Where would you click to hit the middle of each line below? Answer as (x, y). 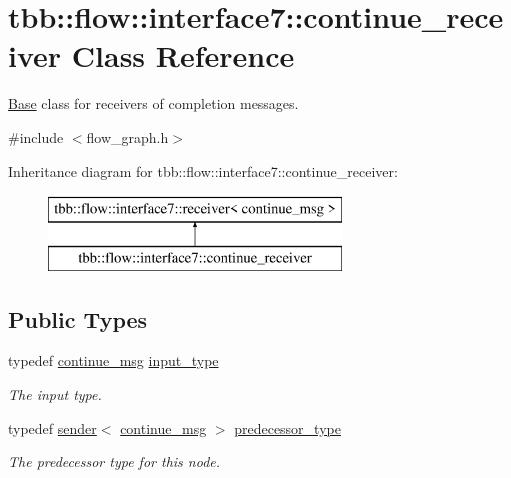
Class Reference (183, 55)
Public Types (78, 318)
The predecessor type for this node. (114, 461)
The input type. (55, 394)
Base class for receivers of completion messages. (153, 103)
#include (36, 136)
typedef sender (52, 427)
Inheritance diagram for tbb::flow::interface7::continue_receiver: (203, 170)
